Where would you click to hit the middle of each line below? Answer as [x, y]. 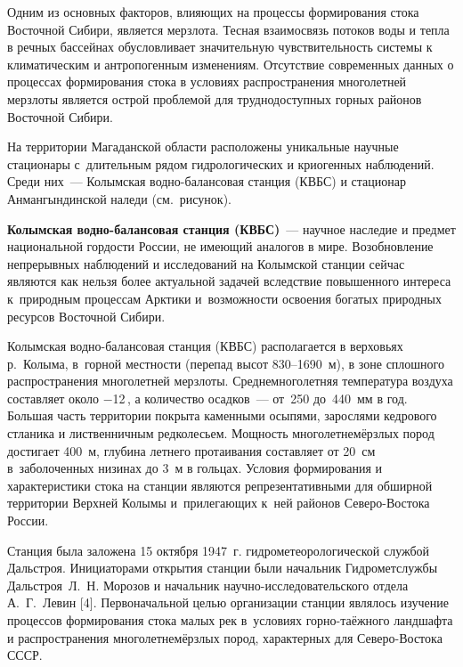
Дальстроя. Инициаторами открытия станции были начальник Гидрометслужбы [223, 568]
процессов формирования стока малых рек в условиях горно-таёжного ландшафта [230, 620]
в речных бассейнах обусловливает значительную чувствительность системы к [220, 47]
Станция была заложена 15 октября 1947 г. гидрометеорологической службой [219, 550]
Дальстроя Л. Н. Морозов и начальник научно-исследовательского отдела [208, 585]
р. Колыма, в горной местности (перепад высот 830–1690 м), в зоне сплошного [226, 363]
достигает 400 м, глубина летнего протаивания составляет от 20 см [191, 450]
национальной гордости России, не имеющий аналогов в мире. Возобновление [220, 246]
